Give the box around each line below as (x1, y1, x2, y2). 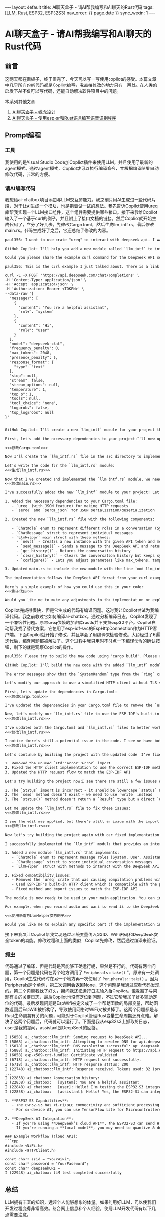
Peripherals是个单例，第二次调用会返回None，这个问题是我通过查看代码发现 (5, 982, 160, 988)
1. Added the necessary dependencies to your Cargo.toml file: (5, 499, 137, 504)
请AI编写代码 (5, 185, 36, 192)
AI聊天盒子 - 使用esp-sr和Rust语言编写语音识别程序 (12, 115, 117, 121)
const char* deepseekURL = (5, 1166, 60, 1171)
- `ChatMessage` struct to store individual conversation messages (11, 859, 153, 864)
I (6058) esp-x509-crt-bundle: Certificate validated (5, 1053, 118, 1058)
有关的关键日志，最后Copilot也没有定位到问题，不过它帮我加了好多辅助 (9, 994, 153, 1000)
